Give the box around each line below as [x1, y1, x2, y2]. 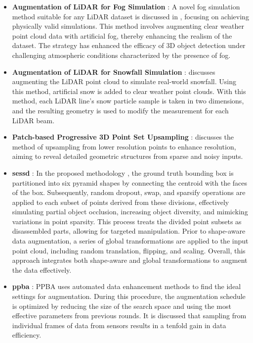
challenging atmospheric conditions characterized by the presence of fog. [12, 49, 231, 60]
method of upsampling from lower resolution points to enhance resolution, [12, 141, 236, 151]
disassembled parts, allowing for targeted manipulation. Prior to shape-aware [12, 226, 246, 236]
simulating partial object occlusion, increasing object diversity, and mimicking [12, 206, 248, 217]
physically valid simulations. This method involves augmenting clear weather [12, 21, 244, 31]
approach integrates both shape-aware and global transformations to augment [12, 255, 248, 265]
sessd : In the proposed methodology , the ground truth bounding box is [12, 167, 234, 178]
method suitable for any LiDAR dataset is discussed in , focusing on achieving [12, 11, 249, 21]
